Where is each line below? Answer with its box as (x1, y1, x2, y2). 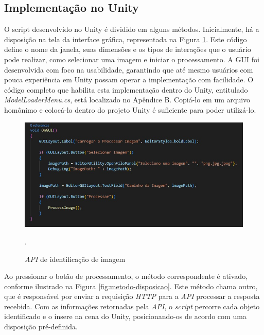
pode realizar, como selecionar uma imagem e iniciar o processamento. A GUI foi (4, 54, 259, 64)
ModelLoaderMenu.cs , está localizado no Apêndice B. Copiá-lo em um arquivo (4, 94, 251, 105)
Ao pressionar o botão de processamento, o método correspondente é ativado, (4, 271, 248, 281)
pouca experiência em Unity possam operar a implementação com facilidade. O (4, 74, 254, 85)
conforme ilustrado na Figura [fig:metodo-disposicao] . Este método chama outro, (4, 280, 258, 291)
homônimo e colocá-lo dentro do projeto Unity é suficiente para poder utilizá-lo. (4, 104, 256, 115)
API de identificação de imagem (25, 253, 126, 264)
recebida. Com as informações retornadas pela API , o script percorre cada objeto (4, 301, 260, 311)
